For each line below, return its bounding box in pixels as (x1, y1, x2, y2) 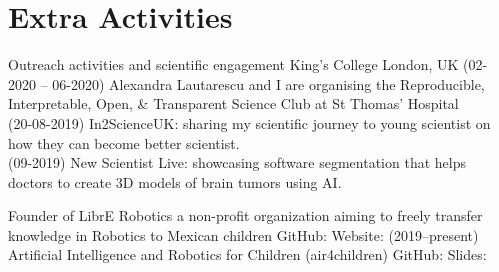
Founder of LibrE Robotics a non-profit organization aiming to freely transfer (8, 205, 483, 226)
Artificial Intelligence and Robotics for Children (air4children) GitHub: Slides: (8, 244, 487, 265)
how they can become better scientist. (8, 132, 240, 153)
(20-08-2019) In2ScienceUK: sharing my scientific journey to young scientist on (8, 112, 491, 133)
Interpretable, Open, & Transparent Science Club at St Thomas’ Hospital (8, 93, 459, 114)
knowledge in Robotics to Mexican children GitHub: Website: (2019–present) (8, 224, 479, 245)
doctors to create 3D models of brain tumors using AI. (8, 171, 342, 192)
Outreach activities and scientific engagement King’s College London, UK (8, 54, 459, 75)
